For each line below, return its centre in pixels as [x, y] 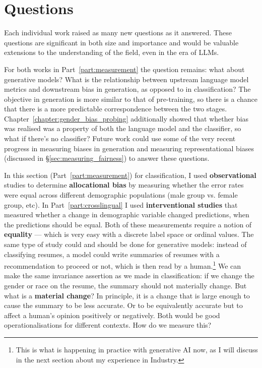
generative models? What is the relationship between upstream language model [126, 79]
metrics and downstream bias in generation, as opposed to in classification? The [127, 89]
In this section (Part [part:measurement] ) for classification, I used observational [130, 175]
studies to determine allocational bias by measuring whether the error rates [124, 185]
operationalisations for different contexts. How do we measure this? [108, 325]
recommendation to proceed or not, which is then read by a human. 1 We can [123, 265]
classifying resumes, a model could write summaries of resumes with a [112, 254]
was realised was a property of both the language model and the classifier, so [123, 128]
